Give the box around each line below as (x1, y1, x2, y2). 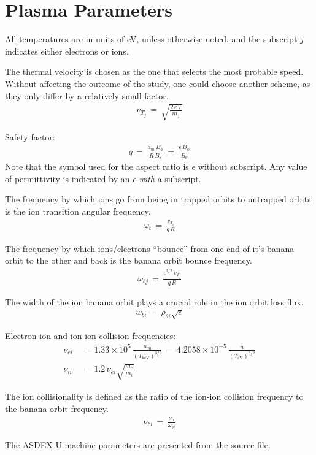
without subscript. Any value (198, 160, 307, 173)
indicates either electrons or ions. (5, 44, 129, 57)
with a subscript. (139, 172, 201, 185)
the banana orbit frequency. (5, 402, 109, 415)
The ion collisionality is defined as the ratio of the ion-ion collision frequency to (5, 390, 304, 403)
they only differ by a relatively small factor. (5, 89, 169, 102)
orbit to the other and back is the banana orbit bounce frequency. (5, 254, 252, 267)
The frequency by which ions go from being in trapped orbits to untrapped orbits (5, 193, 311, 205)
